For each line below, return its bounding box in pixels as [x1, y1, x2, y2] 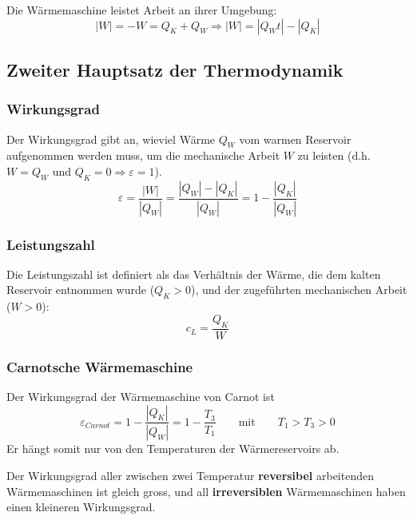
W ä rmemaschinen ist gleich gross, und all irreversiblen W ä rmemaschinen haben [6, 482, 406, 499]
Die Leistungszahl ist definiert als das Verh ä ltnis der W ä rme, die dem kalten [6, 265, 381, 282]
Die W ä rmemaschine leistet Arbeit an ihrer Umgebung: [6, 2, 277, 18]
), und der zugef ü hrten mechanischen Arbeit [190, 281, 407, 298]
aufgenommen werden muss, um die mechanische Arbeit [6, 147, 280, 164]
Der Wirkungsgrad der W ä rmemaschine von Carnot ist [6, 387, 275, 404]
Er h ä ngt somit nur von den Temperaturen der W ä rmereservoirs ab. [6, 440, 340, 457]
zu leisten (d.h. [297, 147, 371, 164]
